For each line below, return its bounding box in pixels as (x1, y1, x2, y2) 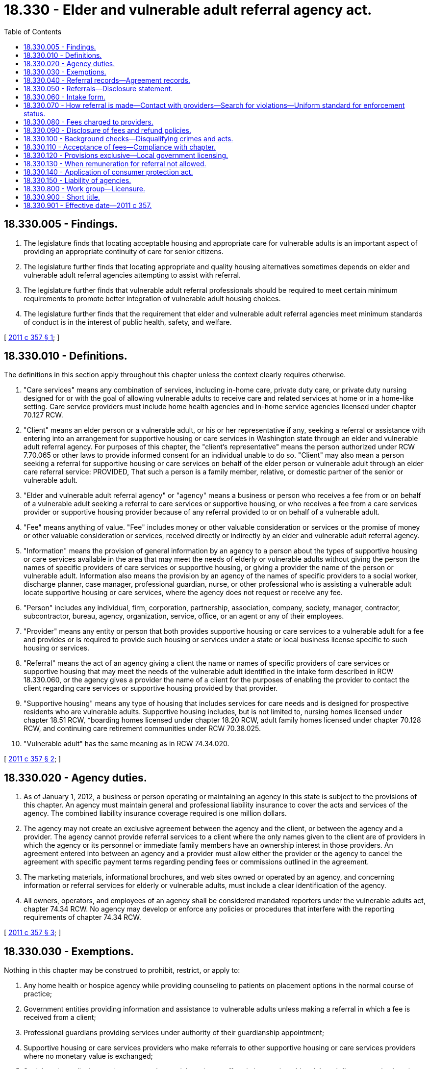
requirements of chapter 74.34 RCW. (24, 913, 141, 922)
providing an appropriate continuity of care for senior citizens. (24, 247, 224, 256)
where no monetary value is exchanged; (24, 1052, 153, 1061)
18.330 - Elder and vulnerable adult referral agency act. (4, 1, 372, 18)
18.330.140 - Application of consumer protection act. (24, 167, 193, 176)
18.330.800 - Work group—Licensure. (24, 184, 145, 193)
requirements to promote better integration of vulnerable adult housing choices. (24, 294, 281, 303)
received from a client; (24, 1013, 96, 1022)
